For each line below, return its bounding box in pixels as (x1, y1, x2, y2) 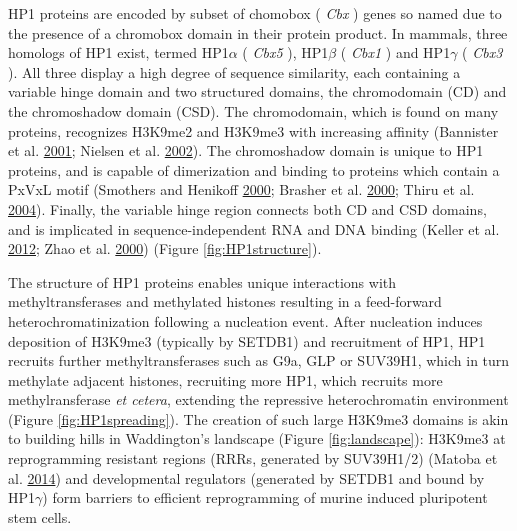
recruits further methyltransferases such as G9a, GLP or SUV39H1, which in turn (8, 350, 510, 371)
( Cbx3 (462, 42, 503, 63)
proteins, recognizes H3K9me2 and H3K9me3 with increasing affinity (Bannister (8, 120, 499, 141)
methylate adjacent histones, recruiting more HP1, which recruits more (8, 369, 443, 390)
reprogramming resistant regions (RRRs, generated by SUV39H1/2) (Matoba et (8, 448, 498, 469)
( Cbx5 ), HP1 (242, 42, 329, 63)
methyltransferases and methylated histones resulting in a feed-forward (8, 291, 442, 312)
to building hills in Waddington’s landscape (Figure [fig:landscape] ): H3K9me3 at (8, 428, 506, 449)
